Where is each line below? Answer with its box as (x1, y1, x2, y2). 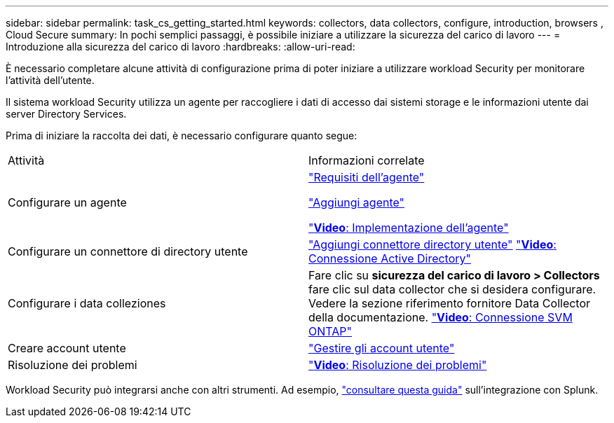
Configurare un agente (8, 195, 127, 209)
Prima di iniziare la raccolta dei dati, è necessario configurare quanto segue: (6, 130, 357, 141)
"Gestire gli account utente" (308, 341, 455, 355)
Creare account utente (8, 341, 126, 355)
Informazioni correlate (308, 153, 425, 167)
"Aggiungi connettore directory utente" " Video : (308, 237, 557, 251)
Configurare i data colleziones (8, 296, 166, 310)
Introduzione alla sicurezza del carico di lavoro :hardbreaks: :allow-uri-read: (6, 41, 355, 53)
